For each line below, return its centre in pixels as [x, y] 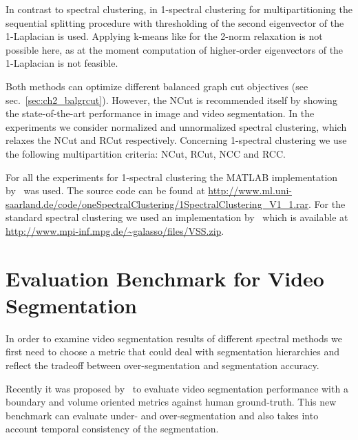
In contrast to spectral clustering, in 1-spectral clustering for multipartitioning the [179, 9]
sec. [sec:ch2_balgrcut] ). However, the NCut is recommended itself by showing [171, 99]
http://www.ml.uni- [250, 190]
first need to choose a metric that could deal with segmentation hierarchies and [172, 352]
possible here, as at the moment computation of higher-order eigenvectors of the [175, 49]
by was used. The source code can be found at [105, 190]
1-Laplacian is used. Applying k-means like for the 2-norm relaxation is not [164, 36]
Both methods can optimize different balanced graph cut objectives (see [157, 86]
